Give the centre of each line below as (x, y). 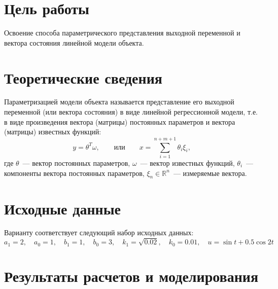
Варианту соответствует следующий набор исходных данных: (99, 232)
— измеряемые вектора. (210, 173)
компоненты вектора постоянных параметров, (74, 173)
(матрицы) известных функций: (53, 132)
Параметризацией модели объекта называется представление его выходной (119, 102)
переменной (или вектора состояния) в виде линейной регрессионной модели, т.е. (131, 112)
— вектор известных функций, (187, 162)
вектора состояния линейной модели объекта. (74, 42)
